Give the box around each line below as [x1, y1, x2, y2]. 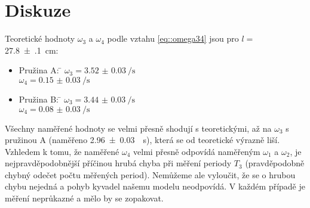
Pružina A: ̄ [19, 64, 62, 76]
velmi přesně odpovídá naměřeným [133, 145, 260, 157]
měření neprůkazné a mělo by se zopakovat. [5, 192, 164, 204]
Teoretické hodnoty [5, 32, 75, 45]
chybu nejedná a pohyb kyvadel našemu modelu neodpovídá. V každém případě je [5, 180, 305, 193]
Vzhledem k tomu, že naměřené [5, 145, 119, 157]
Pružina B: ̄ [19, 92, 62, 105]
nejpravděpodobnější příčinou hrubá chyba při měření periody [5, 157, 232, 169]
